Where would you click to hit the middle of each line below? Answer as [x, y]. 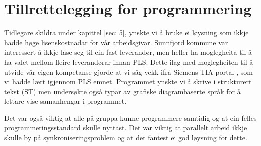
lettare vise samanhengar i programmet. [66, 101]
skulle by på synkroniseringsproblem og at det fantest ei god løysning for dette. [126, 138]
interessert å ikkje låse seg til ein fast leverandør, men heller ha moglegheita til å [128, 52]
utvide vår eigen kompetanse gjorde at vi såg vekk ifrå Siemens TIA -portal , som [128, 71]
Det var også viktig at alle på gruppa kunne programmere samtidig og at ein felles [130, 118]
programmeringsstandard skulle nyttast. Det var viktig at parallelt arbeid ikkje [126, 128]
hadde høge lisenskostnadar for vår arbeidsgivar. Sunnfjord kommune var [116, 42]
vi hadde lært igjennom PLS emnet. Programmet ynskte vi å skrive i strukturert [128, 82]
